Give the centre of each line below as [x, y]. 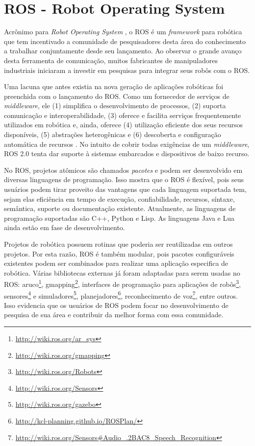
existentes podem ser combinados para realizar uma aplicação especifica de [116, 263]
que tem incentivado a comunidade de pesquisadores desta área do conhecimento [125, 41]
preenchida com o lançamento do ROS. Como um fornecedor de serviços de [117, 96]
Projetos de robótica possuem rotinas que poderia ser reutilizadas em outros [118, 244]
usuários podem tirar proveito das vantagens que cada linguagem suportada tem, [125, 189]
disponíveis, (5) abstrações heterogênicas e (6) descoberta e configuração [113, 134]
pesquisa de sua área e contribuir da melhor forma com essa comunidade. [114, 315]
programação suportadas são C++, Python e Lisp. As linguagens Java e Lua [119, 218]
